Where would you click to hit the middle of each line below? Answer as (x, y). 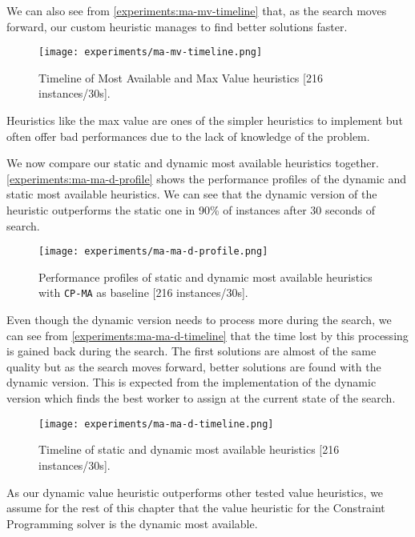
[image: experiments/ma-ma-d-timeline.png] (156, 424)
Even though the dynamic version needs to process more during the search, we (199, 320)
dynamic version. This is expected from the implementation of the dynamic (191, 382)
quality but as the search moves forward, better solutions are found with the (194, 366)
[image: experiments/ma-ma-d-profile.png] (153, 252)
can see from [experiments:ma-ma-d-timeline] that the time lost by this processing (207, 335)
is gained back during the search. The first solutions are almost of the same (191, 351)
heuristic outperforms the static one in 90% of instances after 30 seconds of (191, 210)
